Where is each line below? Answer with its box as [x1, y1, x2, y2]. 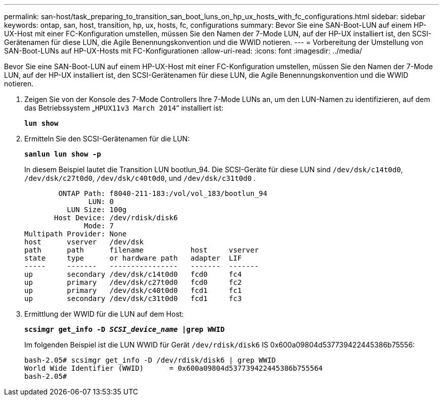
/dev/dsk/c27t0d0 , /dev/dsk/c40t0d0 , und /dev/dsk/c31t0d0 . [24, 174, 256, 182]
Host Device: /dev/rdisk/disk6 [54, 214, 178, 222]
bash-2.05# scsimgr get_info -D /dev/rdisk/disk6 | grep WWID [24, 356, 276, 364]
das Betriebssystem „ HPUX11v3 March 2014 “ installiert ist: [24, 104, 224, 112]
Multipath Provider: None [24, 230, 127, 238]
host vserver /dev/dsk [24, 238, 144, 246]
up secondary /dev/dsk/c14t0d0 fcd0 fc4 [24, 270, 242, 278]
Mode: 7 [84, 222, 114, 230]
